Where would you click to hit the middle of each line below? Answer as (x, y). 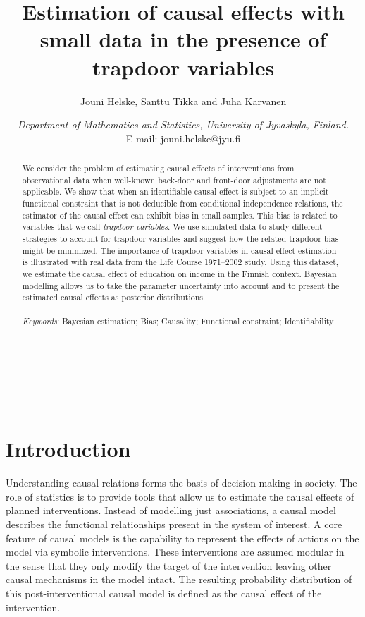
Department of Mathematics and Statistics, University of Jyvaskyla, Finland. (183, 124)
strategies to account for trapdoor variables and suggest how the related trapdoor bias (180, 239)
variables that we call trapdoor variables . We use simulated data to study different (172, 227)
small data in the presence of (183, 39)
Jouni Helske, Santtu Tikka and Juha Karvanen (183, 100)
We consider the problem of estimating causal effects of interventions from (158, 168)
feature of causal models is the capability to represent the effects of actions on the (182, 538)
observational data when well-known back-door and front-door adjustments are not (174, 179)
